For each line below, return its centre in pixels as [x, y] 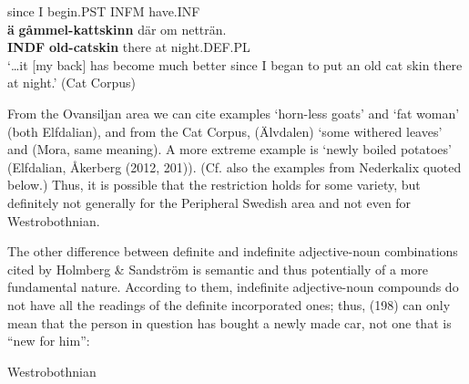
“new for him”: [49, 341]
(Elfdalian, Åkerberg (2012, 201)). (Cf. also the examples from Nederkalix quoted [234, 166]
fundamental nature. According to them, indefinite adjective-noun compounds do [233, 287]
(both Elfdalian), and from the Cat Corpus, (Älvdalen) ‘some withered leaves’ [225, 131]
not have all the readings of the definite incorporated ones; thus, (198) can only [229, 304]
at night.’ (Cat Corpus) [71, 83]
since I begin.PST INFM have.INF [104, 11]
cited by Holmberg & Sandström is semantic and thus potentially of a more [218, 269]
